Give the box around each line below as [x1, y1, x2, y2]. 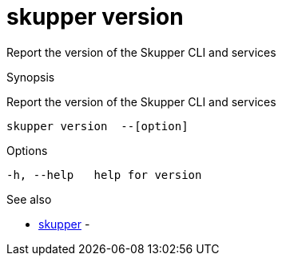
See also [6, 192, 52, 206]
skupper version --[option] [6, 119, 189, 133]
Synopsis [6, 69, 55, 84]
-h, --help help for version [6, 168, 202, 181]
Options [6, 143, 48, 157]
